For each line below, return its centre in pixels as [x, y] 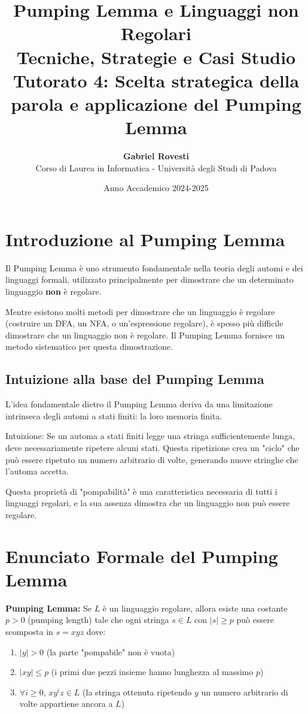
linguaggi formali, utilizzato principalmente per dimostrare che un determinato [150, 279]
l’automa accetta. [37, 471]
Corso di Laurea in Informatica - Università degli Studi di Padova [156, 167]
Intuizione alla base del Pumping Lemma [135, 379]
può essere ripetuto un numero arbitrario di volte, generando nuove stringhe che [152, 459]
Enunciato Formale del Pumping [142, 556]
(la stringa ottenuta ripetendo [137, 692]
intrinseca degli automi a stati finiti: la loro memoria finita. [114, 415]
